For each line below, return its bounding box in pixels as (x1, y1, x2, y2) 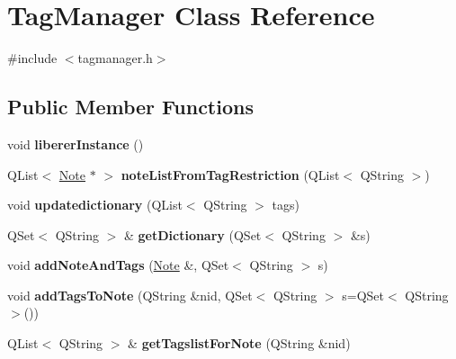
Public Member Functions (7, 93, 254, 121)
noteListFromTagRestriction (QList (121, 165, 340, 184)
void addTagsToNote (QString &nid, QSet (7, 285, 253, 304)
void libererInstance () (7, 134, 144, 153)
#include (7, 49, 58, 67)
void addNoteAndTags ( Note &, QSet (7, 256, 229, 274)
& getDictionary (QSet (123, 225, 262, 244)
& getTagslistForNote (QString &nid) (128, 334, 351, 353)
